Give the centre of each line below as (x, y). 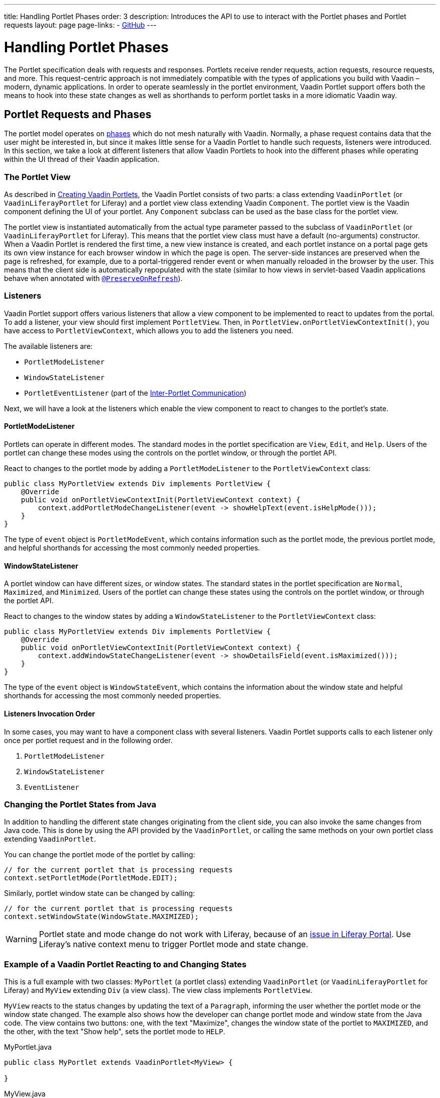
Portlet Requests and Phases (78, 114)
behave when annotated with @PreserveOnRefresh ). (93, 279)
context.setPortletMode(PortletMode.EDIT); (91, 878)
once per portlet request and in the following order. (88, 740)
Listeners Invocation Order (49, 713)
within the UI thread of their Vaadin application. (82, 159)
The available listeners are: (48, 346)
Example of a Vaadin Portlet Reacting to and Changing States (125, 964)
